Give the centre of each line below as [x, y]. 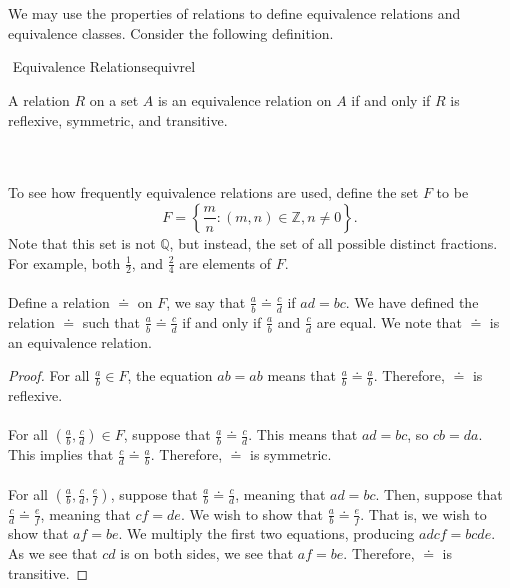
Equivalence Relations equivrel [104, 66]
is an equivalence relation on [244, 99]
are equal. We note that [389, 321]
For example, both [64, 262]
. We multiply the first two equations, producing [266, 533]
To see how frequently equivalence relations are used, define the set [213, 192]
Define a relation [59, 301]
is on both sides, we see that [207, 553]
